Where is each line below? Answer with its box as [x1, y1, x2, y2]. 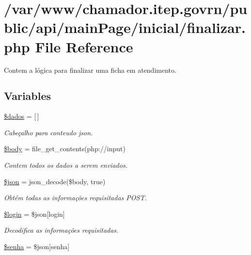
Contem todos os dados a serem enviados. [4, 160, 127, 170]
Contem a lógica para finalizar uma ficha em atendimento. [4, 64, 176, 75]
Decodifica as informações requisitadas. [4, 225, 119, 235]
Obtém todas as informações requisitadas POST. [4, 192, 147, 203]
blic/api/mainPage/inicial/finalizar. [4, 17, 246, 37]
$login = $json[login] [4, 208, 65, 219]
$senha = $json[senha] [4, 241, 70, 252]
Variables [4, 88, 51, 103]
